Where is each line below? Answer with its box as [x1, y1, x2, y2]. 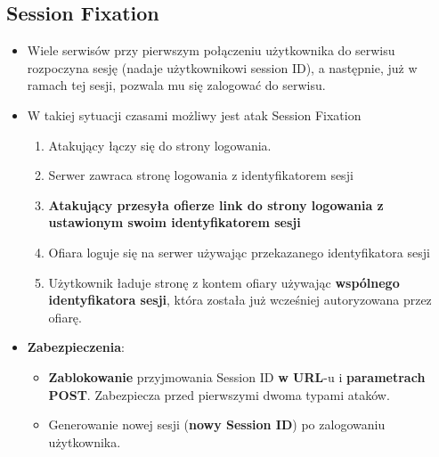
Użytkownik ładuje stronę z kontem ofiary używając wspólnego [48, 273, 400, 291]
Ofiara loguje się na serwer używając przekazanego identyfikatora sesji [48, 242, 430, 261]
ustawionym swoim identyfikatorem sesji [48, 213, 301, 232]
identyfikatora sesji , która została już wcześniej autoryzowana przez [48, 290, 432, 309]
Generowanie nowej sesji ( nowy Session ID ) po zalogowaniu [48, 415, 386, 434]
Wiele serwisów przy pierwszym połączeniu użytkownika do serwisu [27, 41, 395, 60]
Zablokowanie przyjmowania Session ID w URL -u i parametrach [48, 367, 426, 386]
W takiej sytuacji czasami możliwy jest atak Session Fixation [27, 105, 362, 124]
